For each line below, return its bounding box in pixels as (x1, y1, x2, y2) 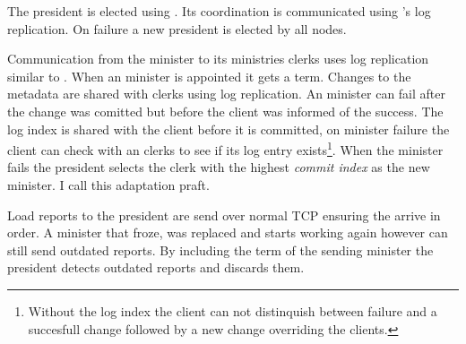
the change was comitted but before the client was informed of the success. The (7, 101, 444, 120)
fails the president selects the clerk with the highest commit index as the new (7, 158, 430, 176)
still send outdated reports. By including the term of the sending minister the (7, 240, 434, 259)
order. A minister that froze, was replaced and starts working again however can (7, 223, 448, 242)
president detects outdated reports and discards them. (7, 258, 305, 277)
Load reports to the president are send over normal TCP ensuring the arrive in (7, 205, 441, 224)
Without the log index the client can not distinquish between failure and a (28, 301, 437, 320)
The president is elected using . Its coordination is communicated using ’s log (7, 2, 431, 20)
